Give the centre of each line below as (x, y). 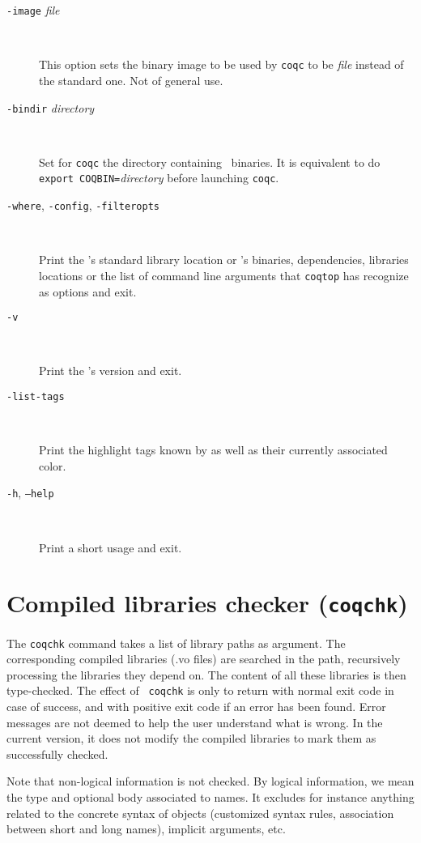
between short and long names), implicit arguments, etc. (146, 829)
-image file (33, 10)
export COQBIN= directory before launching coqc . (159, 178)
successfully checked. (57, 754)
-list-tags (36, 397)
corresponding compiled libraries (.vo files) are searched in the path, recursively (204, 659)
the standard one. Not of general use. (131, 80)
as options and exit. (88, 291)
